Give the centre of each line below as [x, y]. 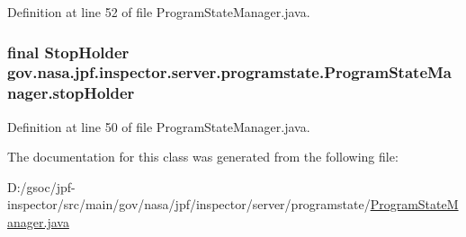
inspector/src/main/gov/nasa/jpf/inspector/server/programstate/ [189, 204]
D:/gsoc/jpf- [41, 186]
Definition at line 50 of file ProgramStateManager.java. [159, 126]
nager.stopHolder [71, 93]
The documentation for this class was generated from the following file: [203, 157]
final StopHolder [68, 52]
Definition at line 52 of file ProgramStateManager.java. [159, 12]
